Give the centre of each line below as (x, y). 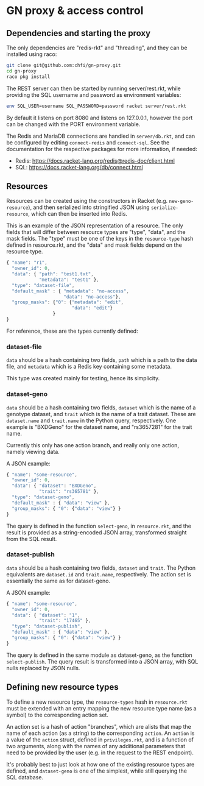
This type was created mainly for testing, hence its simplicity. (83, 378)
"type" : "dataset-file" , (43, 285)
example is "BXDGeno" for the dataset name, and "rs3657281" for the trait (99, 427)
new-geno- (181, 202)
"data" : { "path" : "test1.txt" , (53, 274)
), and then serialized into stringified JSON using (89, 207)
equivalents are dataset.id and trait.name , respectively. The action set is (99, 574)
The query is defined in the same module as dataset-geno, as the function (100, 655)
